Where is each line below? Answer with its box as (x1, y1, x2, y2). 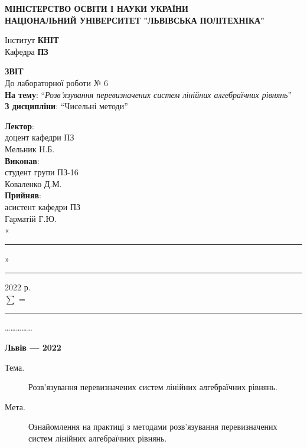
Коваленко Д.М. (5, 177, 62, 189)
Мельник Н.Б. (5, 142, 55, 155)
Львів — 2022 (5, 341, 61, 354)
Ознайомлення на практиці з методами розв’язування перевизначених (28, 420, 277, 433)
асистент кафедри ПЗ (5, 200, 81, 212)
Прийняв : (5, 189, 41, 201)
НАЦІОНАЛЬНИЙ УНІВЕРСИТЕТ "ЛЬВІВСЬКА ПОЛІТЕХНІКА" (5, 14, 264, 26)
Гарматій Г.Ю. (5, 212, 57, 224)
